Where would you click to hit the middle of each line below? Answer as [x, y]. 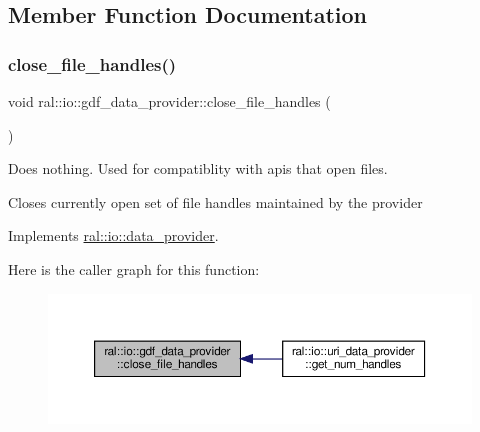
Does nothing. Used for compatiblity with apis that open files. [198, 168]
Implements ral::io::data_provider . [113, 235]
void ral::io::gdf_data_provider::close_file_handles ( [169, 101]
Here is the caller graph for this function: [134, 268]
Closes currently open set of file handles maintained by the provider [215, 201]
